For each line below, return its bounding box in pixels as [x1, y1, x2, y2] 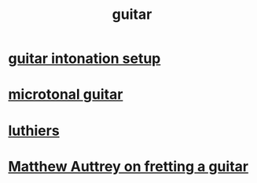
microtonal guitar [8, 86, 123, 104]
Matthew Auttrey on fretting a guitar [8, 157, 249, 175]
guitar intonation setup [8, 49, 161, 68]
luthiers [8, 122, 61, 139]
